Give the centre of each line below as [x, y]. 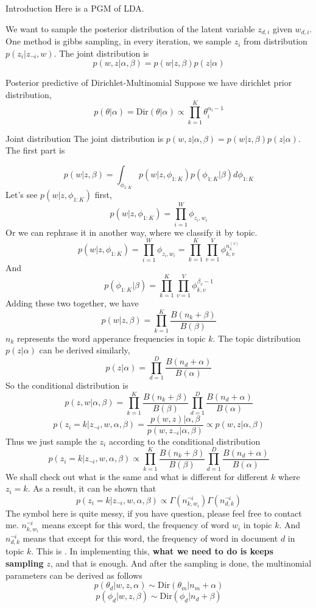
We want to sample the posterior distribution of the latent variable [130, 28]
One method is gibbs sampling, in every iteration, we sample [118, 41]
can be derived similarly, [85, 350]
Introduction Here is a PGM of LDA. [75, 8]
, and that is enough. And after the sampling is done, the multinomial [181, 563]
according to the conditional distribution [184, 441]
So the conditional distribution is [67, 385]
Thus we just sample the [51, 441]
